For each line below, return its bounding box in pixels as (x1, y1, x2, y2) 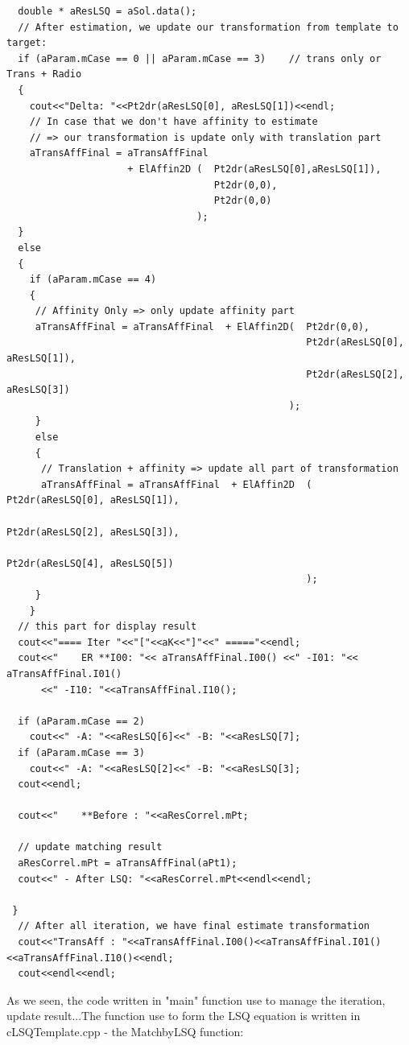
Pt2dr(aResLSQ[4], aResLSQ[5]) (6, 557, 174, 569)
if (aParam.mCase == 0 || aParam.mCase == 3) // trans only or (18, 52, 382, 64)
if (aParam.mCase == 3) (18, 746, 145, 758)
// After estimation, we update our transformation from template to (18, 21, 399, 33)
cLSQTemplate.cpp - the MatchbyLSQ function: (6, 1023, 244, 1039)
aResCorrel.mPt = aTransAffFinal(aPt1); (18, 857, 238, 869)
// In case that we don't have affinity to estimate (29, 116, 318, 128)
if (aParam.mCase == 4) (29, 274, 157, 286)
